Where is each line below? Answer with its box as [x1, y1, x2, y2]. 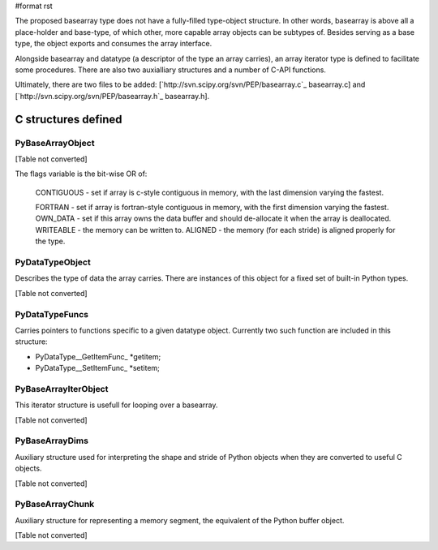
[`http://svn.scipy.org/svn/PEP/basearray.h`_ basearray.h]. [15, 91, 210, 101]
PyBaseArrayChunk [15, 499, 95, 510]
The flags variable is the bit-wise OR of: [15, 169, 148, 178]
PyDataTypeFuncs [15, 308, 89, 320]
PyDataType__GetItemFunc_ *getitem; [35, 351, 161, 361]
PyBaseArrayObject [15, 137, 95, 148]
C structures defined [15, 112, 122, 126]
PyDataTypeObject [15, 256, 91, 268]
